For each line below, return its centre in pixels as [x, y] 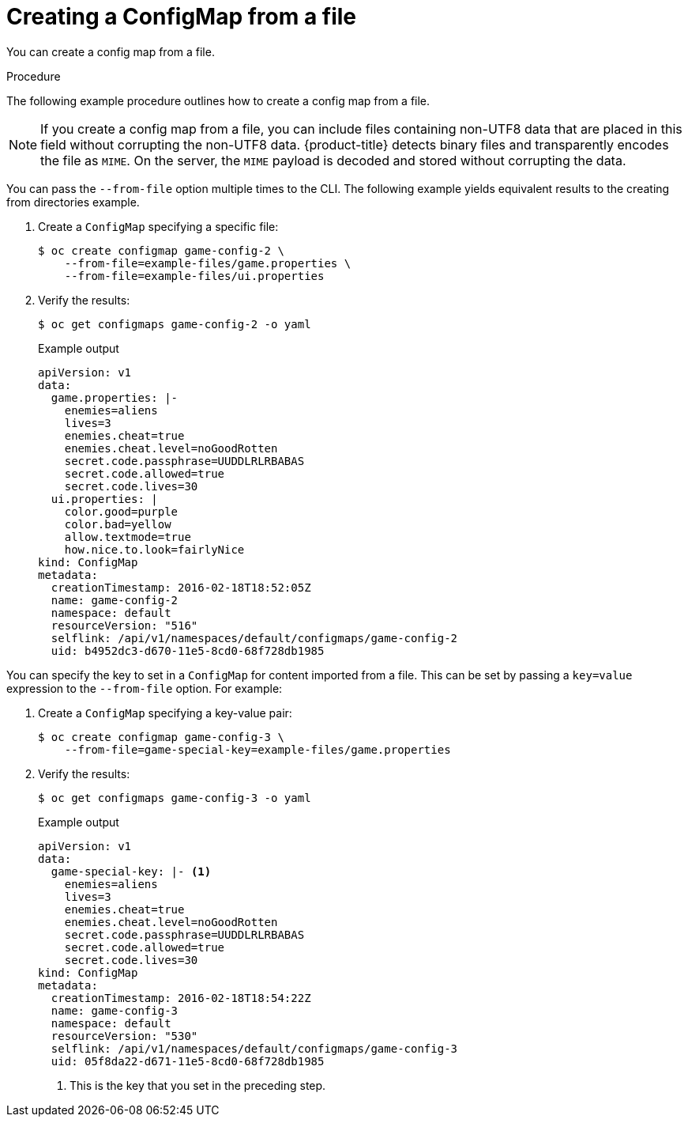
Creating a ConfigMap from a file [182, 17]
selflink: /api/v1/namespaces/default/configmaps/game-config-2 [254, 638]
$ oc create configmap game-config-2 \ [161, 250]
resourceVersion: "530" [124, 1036]
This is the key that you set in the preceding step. [198, 1085]
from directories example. [73, 202]
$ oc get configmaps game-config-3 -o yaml [175, 798]
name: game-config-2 [115, 600]
